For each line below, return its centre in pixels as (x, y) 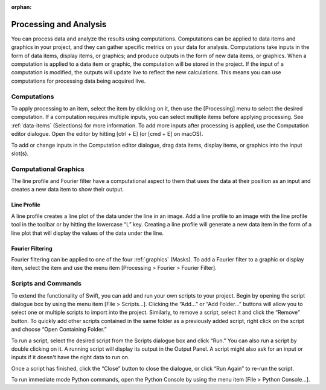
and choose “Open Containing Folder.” (59, 330)
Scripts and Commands (46, 284)
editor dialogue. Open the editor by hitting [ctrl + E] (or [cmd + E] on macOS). (107, 134)
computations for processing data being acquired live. (78, 81)
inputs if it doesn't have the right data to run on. (70, 357)
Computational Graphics (48, 169)
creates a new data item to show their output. (67, 190)
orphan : (21, 7)
